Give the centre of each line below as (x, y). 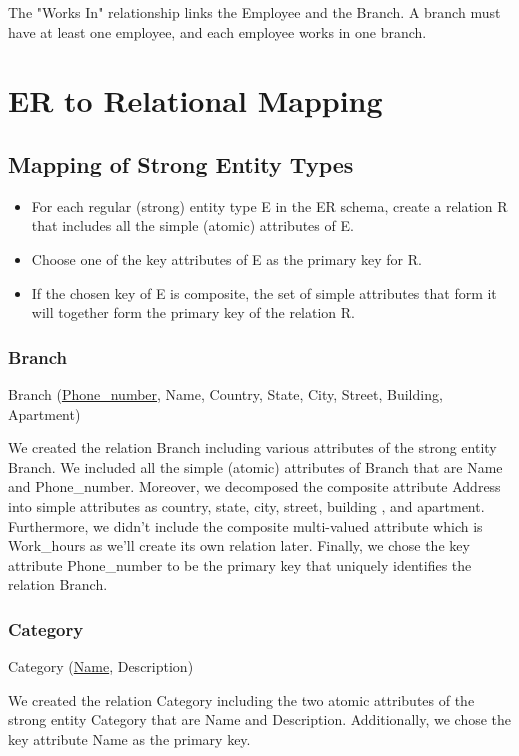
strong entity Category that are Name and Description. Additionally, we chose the (260, 719)
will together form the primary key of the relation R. (193, 312)
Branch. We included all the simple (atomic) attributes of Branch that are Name (255, 466)
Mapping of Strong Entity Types (181, 163)
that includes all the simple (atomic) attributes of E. (192, 225)
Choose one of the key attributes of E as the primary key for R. (226, 258)
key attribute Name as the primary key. (129, 738)
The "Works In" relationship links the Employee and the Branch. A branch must (254, 12)
